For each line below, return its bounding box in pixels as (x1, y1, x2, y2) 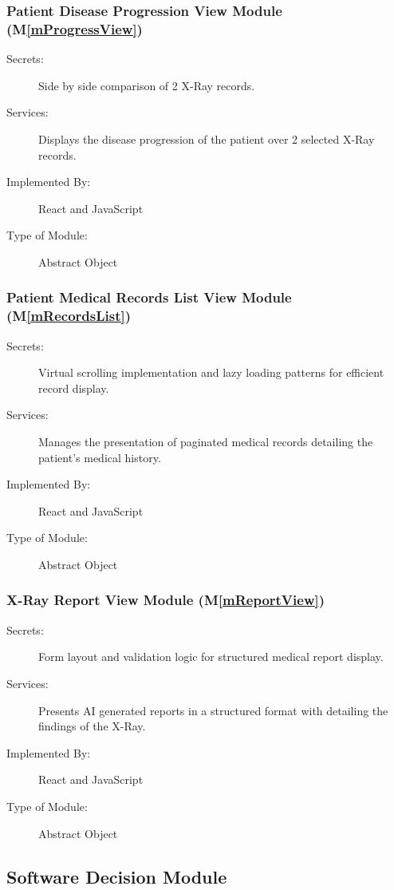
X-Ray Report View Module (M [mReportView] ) (6, 590, 325, 610)
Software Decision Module (6, 864, 227, 888)
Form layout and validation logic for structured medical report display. (38, 648, 384, 665)
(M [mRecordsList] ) (6, 306, 132, 326)
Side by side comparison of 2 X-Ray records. (38, 77, 255, 93)
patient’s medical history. (38, 449, 161, 465)
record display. (38, 379, 109, 396)
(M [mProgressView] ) (6, 18, 143, 38)
